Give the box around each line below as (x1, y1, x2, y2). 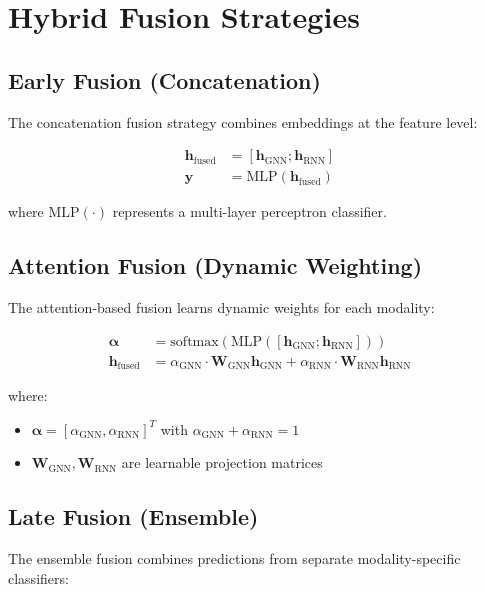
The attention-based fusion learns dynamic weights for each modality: (8, 297, 435, 318)
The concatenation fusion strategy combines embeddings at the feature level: (8, 111, 478, 132)
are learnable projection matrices (121, 452, 323, 473)
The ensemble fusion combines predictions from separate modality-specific (8, 548, 461, 569)
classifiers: (8, 567, 69, 588)
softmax (170, 334, 219, 349)
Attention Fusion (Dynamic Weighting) (8, 250, 423, 281)
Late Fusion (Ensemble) (8, 501, 259, 532)
